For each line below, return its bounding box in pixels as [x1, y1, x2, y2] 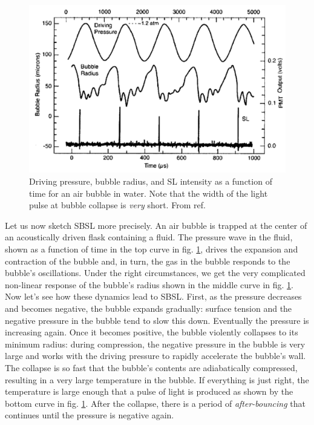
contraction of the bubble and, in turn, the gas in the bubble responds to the [5, 254, 290, 267]
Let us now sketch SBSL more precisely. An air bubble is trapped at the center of [5, 219, 307, 231]
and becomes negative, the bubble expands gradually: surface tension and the [5, 301, 292, 314]
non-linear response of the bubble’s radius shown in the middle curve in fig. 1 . [5, 278, 293, 291]
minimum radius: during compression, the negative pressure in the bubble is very [5, 337, 306, 350]
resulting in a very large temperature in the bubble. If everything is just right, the [5, 373, 309, 386]
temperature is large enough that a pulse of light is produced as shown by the [5, 385, 293, 398]
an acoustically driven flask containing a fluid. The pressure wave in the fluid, [5, 231, 293, 243]
